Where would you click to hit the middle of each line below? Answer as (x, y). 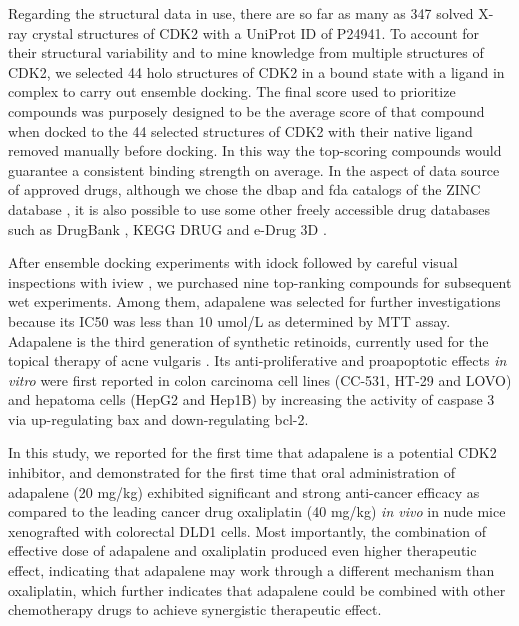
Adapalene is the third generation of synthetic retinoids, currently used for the (248, 340)
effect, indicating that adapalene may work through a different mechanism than (251, 570)
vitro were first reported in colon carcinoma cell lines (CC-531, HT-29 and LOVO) (260, 379)
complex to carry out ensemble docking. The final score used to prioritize (232, 91)
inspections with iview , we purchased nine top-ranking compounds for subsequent (260, 281)
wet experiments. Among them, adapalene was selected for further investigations (254, 301)
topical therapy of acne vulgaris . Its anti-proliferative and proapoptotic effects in (257, 360)
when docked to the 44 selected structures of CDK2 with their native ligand (240, 130)
